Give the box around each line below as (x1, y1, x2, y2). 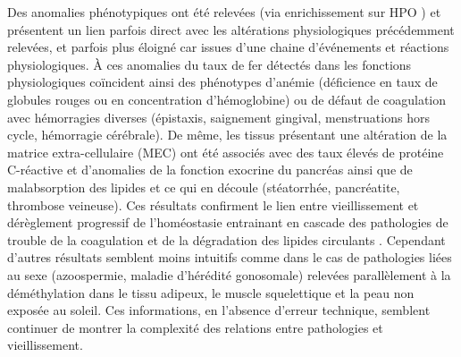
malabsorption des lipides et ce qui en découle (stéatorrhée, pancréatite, (7, 177, 400, 196)
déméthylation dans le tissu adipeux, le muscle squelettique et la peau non (7, 283, 415, 302)
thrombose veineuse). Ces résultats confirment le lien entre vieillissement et (7, 195, 419, 214)
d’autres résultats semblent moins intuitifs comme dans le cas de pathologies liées (7, 248, 452, 267)
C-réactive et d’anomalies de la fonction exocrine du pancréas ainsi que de (7, 160, 413, 179)
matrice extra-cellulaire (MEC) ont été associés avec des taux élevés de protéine (7, 142, 444, 161)
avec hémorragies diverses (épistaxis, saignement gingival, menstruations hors (7, 107, 430, 126)
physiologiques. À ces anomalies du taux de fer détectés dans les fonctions (7, 55, 412, 73)
